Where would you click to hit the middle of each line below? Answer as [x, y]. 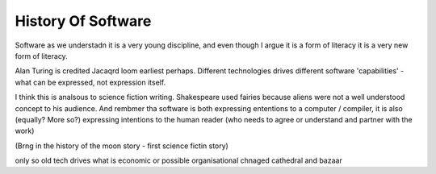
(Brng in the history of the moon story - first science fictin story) [122, 146]
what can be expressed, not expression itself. [90, 82]
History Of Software [83, 21]
